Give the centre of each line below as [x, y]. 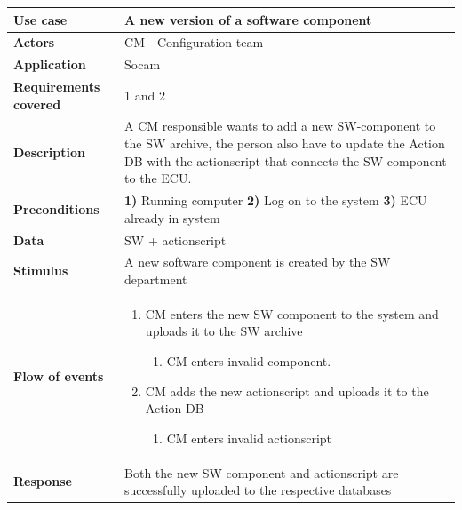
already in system [172, 217]
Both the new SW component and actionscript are [262, 472]
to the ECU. [158, 178]
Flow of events [59, 375]
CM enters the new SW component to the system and [292, 313]
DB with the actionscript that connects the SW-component [286, 160]
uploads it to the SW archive [224, 331]
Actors [34, 42]
